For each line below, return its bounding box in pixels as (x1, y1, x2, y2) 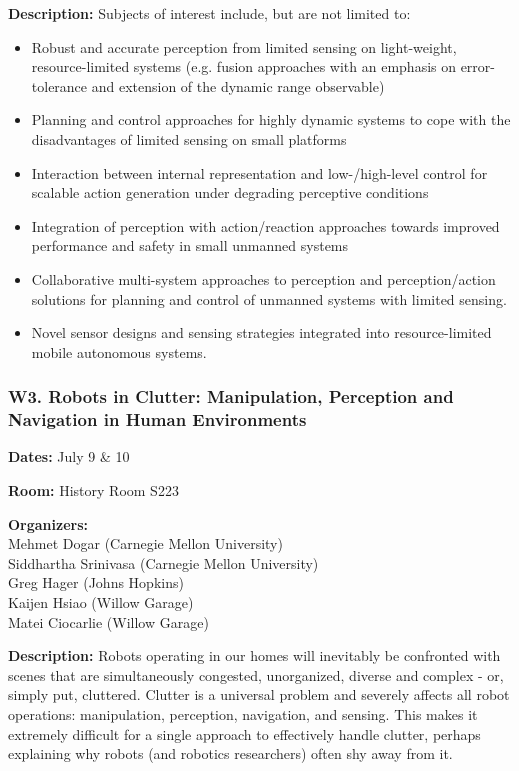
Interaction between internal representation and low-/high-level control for (31, 162, 488, 183)
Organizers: (8, 513, 89, 534)
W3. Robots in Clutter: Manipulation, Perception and (8, 384, 454, 409)
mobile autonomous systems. (31, 341, 207, 362)
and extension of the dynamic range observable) (91, 75, 385, 96)
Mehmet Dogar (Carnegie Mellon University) (8, 533, 283, 554)
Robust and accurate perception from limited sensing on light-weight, (31, 36, 457, 57)
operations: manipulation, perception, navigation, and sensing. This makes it (8, 703, 478, 724)
